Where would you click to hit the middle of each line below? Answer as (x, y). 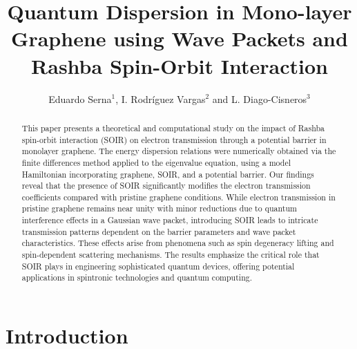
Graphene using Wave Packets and (180, 38)
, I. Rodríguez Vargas (161, 98)
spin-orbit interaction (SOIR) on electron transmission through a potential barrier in (174, 139)
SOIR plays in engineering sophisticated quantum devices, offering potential (158, 266)
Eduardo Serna (80, 98)
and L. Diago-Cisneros (260, 98)
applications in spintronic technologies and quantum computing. (137, 277)
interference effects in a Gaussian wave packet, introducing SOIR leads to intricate (170, 220)
